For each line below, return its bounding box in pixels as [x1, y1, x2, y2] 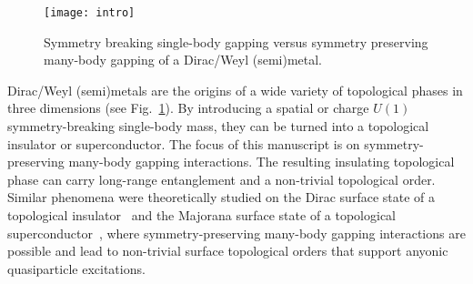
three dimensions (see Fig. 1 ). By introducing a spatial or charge [7, 98, 369, 117]
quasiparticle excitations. [7, 259, 146, 278]
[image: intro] [44, 6, 136, 19]
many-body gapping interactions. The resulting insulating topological [68, 152, 455, 171]
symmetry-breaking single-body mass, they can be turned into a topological [7, 117, 429, 136]
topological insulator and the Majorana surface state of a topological [7, 206, 397, 224]
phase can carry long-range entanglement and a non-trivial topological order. [7, 169, 436, 188]
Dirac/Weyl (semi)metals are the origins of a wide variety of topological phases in [7, 80, 463, 99]
